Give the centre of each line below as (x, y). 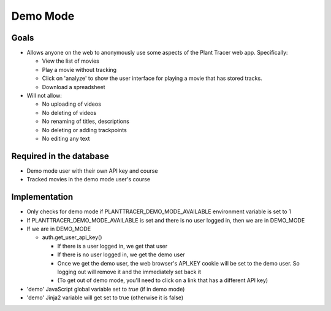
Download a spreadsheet (74, 87)
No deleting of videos (69, 112)
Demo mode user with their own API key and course (92, 171)
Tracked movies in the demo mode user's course (88, 179)
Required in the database (60, 156)
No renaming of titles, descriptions (86, 121)
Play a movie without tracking (79, 69)
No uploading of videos (71, 104)
